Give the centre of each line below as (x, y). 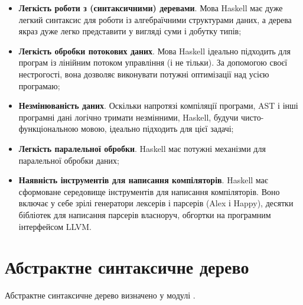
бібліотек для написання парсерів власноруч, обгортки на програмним (145, 214)
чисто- (252, 117)
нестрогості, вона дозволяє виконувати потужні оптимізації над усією (144, 74)
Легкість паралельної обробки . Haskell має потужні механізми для (142, 148)
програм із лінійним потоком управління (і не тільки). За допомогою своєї (153, 62)
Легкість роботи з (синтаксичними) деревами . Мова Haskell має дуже (151, 8)
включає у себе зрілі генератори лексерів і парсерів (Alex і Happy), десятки (156, 203)
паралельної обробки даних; (69, 160)
